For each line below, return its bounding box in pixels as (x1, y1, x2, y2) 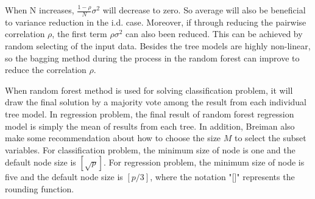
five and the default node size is (5, 170, 123, 183)
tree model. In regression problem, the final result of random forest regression (5, 107, 294, 120)
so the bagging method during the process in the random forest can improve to (5, 51, 300, 64)
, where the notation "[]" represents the (150, 170, 295, 183)
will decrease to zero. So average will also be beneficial (102, 4, 306, 16)
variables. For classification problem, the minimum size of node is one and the (5, 143, 296, 156)
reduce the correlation (5, 63, 87, 76)
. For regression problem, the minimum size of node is (103, 156, 305, 169)
